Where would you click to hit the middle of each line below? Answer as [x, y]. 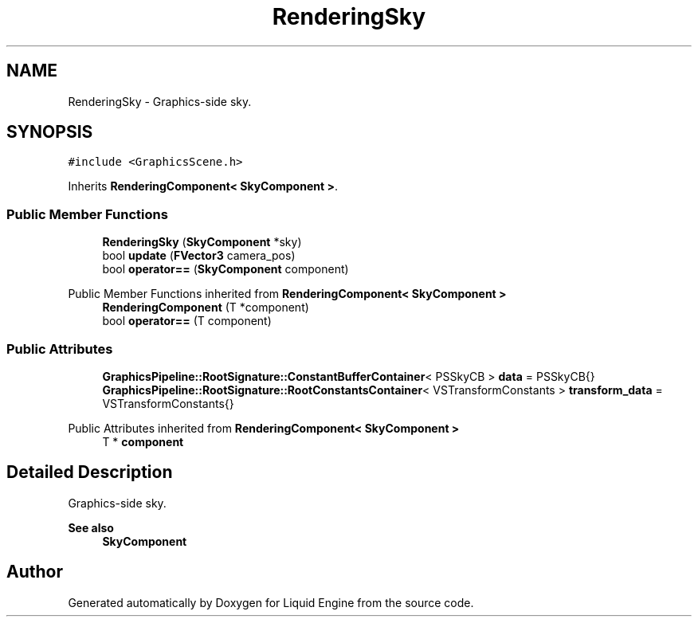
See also [91, 527]
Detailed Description [90, 472]
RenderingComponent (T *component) [206, 308]
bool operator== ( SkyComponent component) [225, 269]
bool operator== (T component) [187, 321]
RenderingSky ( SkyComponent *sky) [202, 242]
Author [35, 572]
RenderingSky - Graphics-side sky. [160, 101]
